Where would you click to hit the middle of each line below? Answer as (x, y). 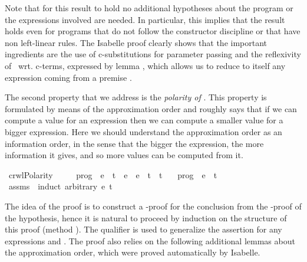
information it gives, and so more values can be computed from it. (124, 155)
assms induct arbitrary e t (60, 186)
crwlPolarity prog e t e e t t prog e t (113, 174)
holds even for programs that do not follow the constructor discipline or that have (153, 31)
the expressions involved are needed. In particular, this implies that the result (145, 19)
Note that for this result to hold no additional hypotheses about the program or (149, 8)
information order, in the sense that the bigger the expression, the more (134, 143)
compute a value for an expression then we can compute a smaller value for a (144, 120)
